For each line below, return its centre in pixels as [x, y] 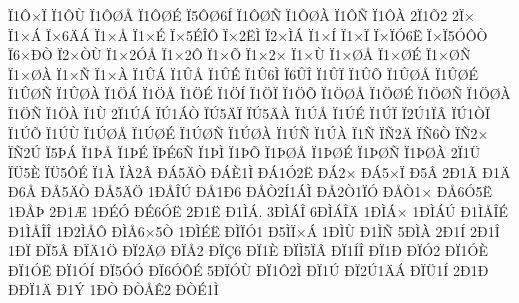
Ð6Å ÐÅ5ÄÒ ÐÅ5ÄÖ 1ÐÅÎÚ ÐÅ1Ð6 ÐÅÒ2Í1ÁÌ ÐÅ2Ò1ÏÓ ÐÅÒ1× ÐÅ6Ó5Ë [250, 191]
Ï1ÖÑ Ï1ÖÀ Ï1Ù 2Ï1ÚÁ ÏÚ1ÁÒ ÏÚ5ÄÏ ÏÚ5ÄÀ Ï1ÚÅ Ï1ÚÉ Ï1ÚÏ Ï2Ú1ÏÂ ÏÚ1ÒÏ [249, 112]
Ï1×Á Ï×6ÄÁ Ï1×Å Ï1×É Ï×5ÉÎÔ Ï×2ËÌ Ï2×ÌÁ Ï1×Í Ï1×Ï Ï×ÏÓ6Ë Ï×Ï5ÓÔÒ [248, 34]
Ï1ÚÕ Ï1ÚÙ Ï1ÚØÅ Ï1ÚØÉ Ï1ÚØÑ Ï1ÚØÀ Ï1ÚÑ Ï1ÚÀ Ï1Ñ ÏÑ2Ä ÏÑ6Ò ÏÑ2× [248, 132]
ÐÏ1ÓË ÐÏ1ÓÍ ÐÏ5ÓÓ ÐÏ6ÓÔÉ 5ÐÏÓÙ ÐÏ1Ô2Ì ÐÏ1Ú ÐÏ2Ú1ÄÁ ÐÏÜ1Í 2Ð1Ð [248, 269]
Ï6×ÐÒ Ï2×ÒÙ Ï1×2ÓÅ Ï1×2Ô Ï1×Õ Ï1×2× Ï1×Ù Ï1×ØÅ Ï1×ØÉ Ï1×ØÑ [239, 54]
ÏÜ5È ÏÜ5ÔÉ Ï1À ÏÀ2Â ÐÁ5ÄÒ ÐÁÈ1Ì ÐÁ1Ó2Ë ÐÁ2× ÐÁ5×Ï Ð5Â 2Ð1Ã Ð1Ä [259, 171]
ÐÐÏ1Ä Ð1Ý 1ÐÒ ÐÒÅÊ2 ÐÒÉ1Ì [113, 289]
